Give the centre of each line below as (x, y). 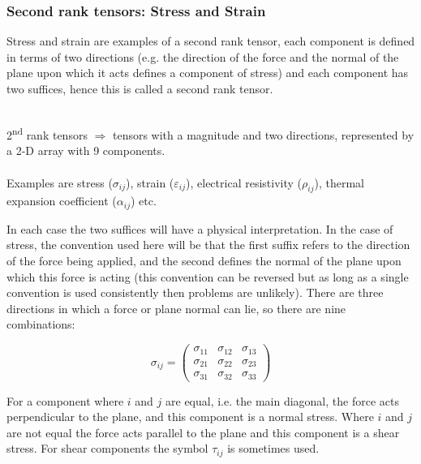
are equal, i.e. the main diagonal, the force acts (282, 400)
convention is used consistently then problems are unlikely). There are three (195, 292)
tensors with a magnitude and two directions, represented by (263, 134)
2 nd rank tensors (47, 133)
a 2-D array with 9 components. (86, 150)
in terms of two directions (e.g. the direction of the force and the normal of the (203, 56)
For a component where (65, 400)
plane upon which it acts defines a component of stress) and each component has (208, 73)
